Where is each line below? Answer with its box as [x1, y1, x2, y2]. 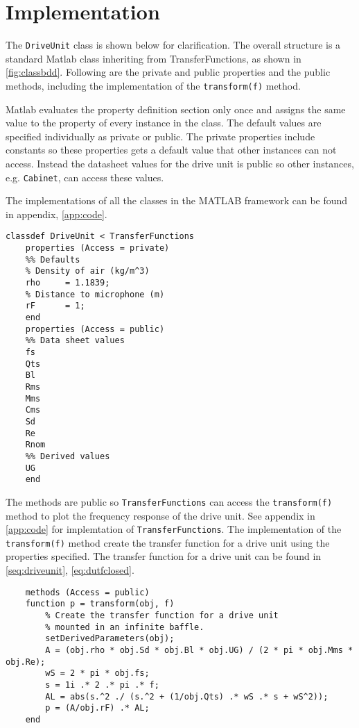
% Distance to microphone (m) [25, 289, 165, 299]
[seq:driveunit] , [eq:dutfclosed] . [6, 563, 134, 577]
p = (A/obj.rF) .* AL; [45, 703, 150, 713]
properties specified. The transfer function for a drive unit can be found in [6, 549, 322, 563]
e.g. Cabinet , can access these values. [6, 169, 164, 184]
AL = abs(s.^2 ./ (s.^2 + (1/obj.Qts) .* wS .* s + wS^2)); [45, 691, 329, 702]
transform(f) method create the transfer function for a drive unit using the [6, 535, 330, 549]
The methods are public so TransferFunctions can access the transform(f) [6, 494, 333, 508]
